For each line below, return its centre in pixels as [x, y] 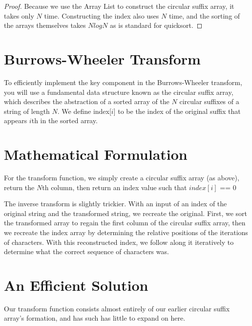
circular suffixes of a [209, 101]
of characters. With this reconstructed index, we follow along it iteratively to [119, 242]
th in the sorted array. [64, 120]
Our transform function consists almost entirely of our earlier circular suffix [117, 308]
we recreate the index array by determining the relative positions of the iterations [126, 232]
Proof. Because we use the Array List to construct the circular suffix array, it [119, 6]
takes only [19, 15]
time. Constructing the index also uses [102, 15]
